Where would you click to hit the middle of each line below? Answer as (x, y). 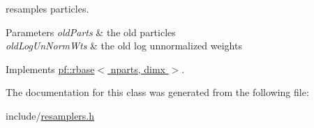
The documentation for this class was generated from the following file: (157, 92)
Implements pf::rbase (50, 69)
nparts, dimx (138, 69)
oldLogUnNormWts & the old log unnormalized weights (124, 46)
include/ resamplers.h (50, 115)
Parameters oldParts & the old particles (91, 32)
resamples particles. (47, 8)
